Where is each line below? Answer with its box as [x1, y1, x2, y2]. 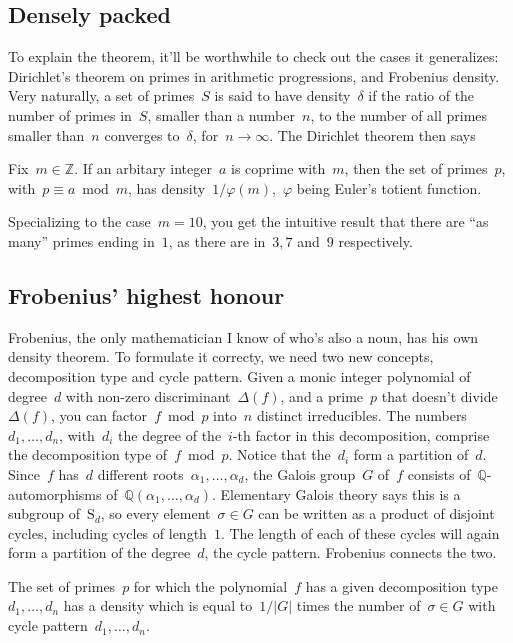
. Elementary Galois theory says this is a [212, 483, 461, 504]
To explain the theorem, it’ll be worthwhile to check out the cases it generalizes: [8, 46, 499, 67]
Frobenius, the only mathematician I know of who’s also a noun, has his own [8, 326, 479, 347]
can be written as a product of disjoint [258, 503, 495, 524]
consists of [407, 463, 471, 484]
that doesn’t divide [381, 385, 498, 406]
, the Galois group [244, 463, 356, 484]
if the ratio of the [368, 85, 475, 106]
